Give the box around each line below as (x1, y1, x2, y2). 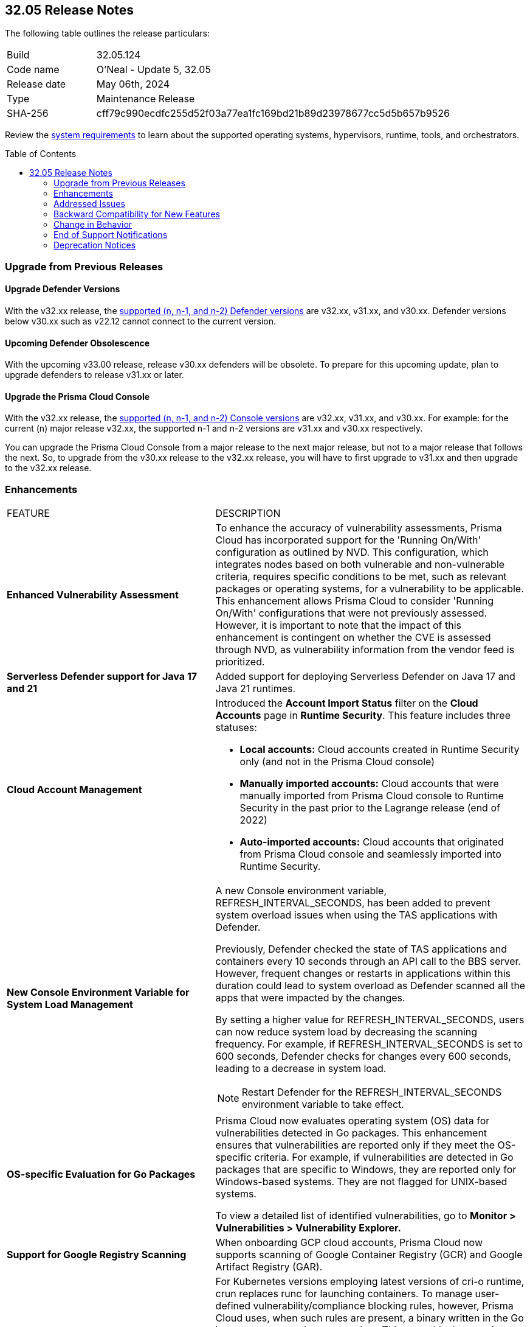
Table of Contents (5, 149, 77, 159)
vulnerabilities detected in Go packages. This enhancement (215, 1127, 487, 1140)
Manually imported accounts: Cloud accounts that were (239, 777, 499, 790)
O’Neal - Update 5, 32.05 (96, 63, 211, 76)
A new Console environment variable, (215, 884, 387, 897)
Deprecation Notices (53, 240, 136, 251)
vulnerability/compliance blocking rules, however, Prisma (253, 1300, 514, 1312)
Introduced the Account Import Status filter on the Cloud (215, 697, 478, 710)
